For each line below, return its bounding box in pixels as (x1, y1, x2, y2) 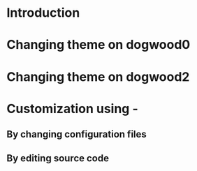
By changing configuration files (6, 128, 147, 140)
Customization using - (6, 101, 139, 117)
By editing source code (6, 152, 110, 164)
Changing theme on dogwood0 (6, 37, 191, 53)
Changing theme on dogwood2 (6, 68, 190, 84)
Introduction (6, 5, 80, 21)
